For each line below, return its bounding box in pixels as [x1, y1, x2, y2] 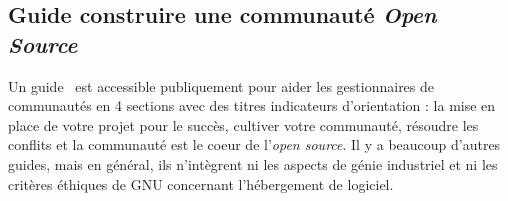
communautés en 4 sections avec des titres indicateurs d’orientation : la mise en [8, 95, 496, 116]
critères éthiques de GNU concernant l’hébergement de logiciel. [8, 173, 394, 194]
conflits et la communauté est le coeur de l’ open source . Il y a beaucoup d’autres [8, 134, 501, 155]
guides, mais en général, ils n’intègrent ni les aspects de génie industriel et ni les [8, 153, 498, 174]
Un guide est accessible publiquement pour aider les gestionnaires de [8, 75, 435, 96]
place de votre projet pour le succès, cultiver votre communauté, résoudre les [8, 114, 479, 135]
